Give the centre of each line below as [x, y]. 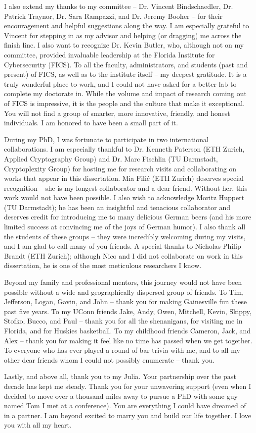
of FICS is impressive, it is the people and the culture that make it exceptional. [125, 103]
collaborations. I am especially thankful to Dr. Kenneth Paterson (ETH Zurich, [124, 149]
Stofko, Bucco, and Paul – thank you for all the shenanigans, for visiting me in [123, 321]
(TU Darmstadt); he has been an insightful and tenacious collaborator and [117, 207]
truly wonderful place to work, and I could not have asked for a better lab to [120, 83]
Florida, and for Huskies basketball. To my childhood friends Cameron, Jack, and [128, 330]
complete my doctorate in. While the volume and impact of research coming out [125, 93]
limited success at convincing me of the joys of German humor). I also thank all [125, 227]
